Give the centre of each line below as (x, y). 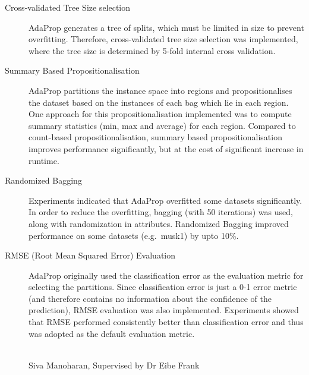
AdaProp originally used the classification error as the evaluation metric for (166, 275)
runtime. (44, 160)
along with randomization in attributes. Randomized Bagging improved (159, 223)
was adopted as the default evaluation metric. (112, 333)
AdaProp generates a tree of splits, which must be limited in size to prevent (166, 27)
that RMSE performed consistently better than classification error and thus (166, 322)
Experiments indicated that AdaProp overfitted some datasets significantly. (165, 200)
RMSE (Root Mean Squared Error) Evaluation (90, 255)
